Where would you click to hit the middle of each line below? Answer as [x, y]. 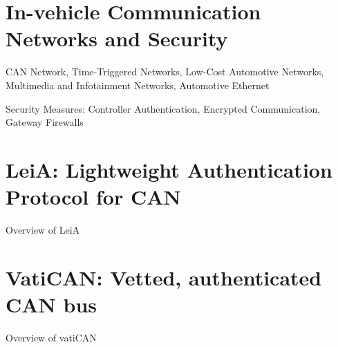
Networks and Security [117, 38]
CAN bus [51, 304]
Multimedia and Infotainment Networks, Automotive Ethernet [138, 85]
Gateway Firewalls [45, 122]
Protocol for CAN [93, 197]
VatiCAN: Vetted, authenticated [164, 277]
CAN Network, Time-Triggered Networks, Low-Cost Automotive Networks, [165, 72]
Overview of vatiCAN [51, 337]
